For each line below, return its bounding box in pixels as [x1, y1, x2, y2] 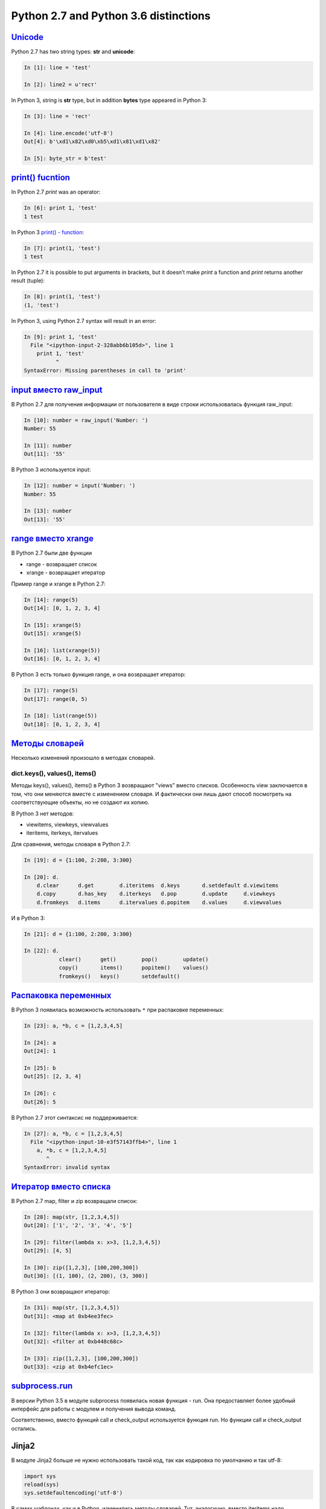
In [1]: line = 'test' [24, 64, 91, 71]
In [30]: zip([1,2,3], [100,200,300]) [24, 1264, 139, 1271]
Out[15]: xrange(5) [24, 630, 81, 637]
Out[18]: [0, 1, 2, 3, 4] [24, 721, 101, 727]
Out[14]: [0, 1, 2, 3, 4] [24, 604, 101, 611]
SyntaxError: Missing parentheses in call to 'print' [24, 367, 187, 374]
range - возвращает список [26, 560, 97, 567]
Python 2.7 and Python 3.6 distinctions [11, 9, 211, 22]
